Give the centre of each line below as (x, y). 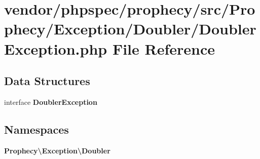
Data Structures (47, 81)
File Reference (163, 48)
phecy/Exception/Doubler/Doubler (130, 29)
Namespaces (36, 129)
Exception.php (56, 48)
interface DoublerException (51, 102)
